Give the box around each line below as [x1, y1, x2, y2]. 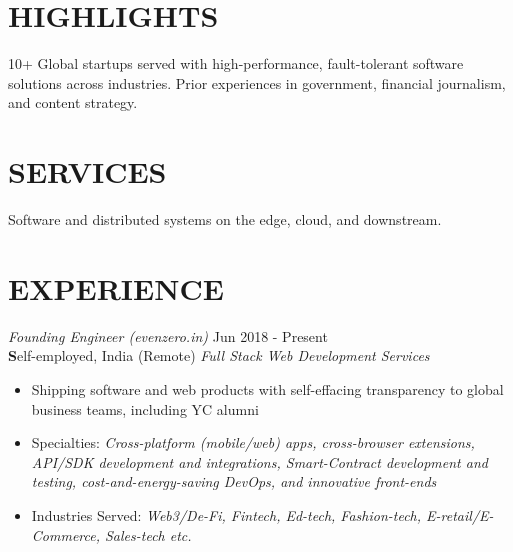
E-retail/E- [426, 504, 494, 525]
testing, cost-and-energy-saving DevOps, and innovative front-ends [31, 471, 437, 492]
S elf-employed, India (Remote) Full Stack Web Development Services [8, 345, 430, 366]
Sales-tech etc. [104, 524, 192, 545]
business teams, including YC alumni [31, 398, 259, 419]
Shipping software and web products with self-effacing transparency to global [31, 378, 504, 399]
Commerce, [31, 524, 100, 545]
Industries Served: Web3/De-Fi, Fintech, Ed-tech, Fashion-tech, [31, 504, 422, 525]
